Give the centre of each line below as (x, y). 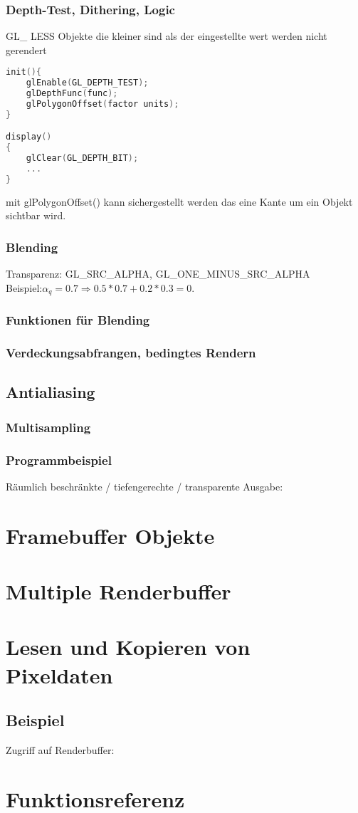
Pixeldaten (59, 675)
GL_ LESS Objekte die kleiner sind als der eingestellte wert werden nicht (167, 36)
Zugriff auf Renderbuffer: (60, 749)
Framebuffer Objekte (110, 535)
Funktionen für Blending (78, 320)
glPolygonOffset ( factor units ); (102, 104)
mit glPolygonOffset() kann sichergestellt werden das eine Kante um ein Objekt (179, 201)
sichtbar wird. (36, 215)
